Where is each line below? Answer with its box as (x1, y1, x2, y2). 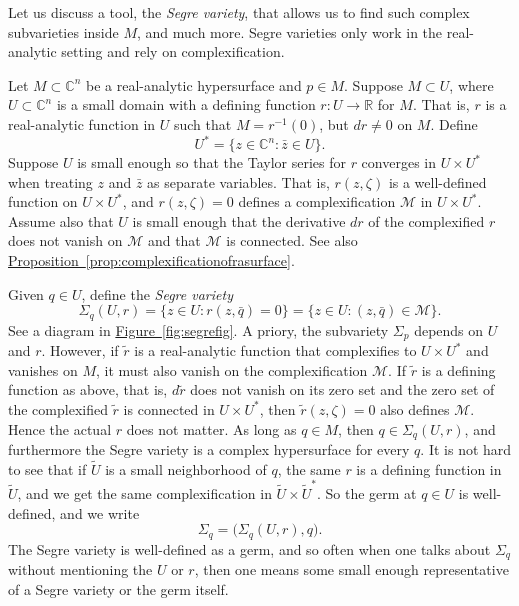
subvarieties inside (8, 21, 119, 42)
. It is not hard (420, 438, 512, 459)
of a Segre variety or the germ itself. (8, 578, 229, 599)
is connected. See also (226, 230, 358, 251)
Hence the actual (8, 418, 112, 439)
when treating (8, 171, 93, 192)
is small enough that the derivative (132, 210, 346, 231)
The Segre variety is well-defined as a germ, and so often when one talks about (8, 538, 491, 559)
